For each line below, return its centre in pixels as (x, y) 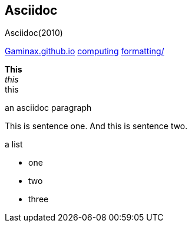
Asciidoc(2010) (34, 33)
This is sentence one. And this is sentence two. (96, 126)
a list (14, 144)
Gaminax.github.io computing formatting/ (85, 51)
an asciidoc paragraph (48, 108)
